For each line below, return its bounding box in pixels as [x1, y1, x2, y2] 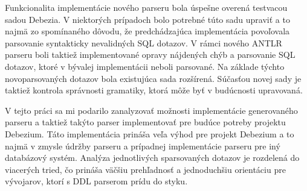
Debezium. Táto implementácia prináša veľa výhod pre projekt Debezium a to [5, 127, 294, 140]
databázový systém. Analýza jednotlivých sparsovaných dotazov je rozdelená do [5, 151, 300, 164]
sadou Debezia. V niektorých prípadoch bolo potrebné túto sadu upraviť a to [5, 13, 290, 25]
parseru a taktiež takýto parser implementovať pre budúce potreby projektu [5, 116, 286, 128]
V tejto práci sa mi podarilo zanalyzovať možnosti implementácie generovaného [5, 104, 298, 116]
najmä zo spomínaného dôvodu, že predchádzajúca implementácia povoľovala [5, 25, 290, 37]
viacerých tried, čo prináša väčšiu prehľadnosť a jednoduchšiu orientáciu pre [5, 163, 286, 175]
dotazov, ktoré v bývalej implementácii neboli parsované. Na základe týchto [5, 60, 285, 72]
